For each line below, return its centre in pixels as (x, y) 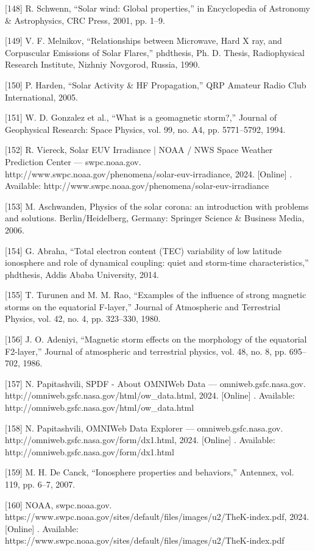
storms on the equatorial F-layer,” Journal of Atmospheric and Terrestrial (143, 306)
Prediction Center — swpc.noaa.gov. (73, 161)
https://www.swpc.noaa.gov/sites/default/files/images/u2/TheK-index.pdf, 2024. (157, 517)
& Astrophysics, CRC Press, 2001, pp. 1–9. (85, 20)
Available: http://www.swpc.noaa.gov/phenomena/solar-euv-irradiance (137, 186)
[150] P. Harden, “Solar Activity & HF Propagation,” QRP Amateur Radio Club (156, 84)
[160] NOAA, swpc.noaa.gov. (58, 504)
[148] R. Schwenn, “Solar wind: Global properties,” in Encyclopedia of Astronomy (157, 8)
